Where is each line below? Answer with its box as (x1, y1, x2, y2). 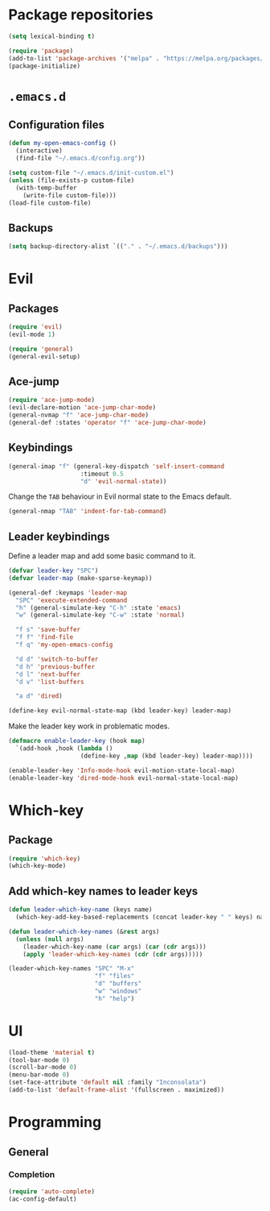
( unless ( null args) (15, 935, 84, 944)
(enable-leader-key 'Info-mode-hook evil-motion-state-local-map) (8, 766, 235, 774)
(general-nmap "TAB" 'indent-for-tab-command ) (8, 508, 167, 516)
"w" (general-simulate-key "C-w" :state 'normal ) (15, 611, 185, 620)
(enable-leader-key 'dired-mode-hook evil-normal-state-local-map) (8, 773, 239, 782)
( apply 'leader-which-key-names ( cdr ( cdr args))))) (22, 950, 203, 958)
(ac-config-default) (8, 1195, 78, 1203)
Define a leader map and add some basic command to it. (8, 551, 196, 561)
